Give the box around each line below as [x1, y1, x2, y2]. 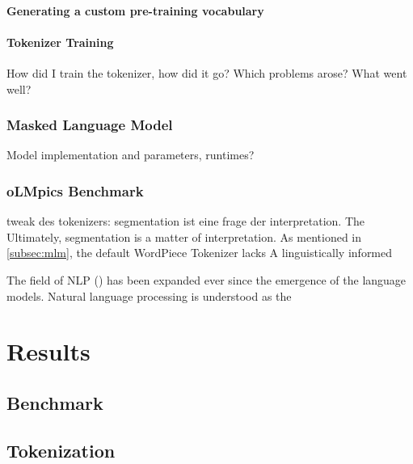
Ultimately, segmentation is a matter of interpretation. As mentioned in [6, 228, 362, 245]
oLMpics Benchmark [6, 180, 144, 200]
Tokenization [6, 437, 116, 462]
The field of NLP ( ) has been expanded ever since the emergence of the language [6, 271, 407, 288]
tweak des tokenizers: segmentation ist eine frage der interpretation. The [6, 213, 365, 230]
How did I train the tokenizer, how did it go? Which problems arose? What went [6, 64, 407, 81]
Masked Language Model [6, 115, 173, 135]
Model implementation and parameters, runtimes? [6, 146, 255, 163]
